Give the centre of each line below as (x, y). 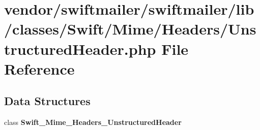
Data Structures (47, 101)
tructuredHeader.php (80, 48)
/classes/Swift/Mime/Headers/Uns (130, 29)
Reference (39, 68)
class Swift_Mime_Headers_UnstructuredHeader (93, 122)
